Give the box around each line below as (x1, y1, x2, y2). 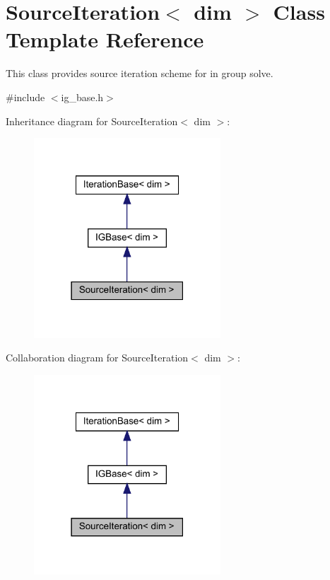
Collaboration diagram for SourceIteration (6, 350, 189, 365)
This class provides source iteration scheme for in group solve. (6, 66, 273, 81)
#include (6, 89, 45, 104)
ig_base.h (61, 89, 104, 104)
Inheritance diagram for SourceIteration (6, 113, 178, 128)
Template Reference (6, 25, 204, 54)
